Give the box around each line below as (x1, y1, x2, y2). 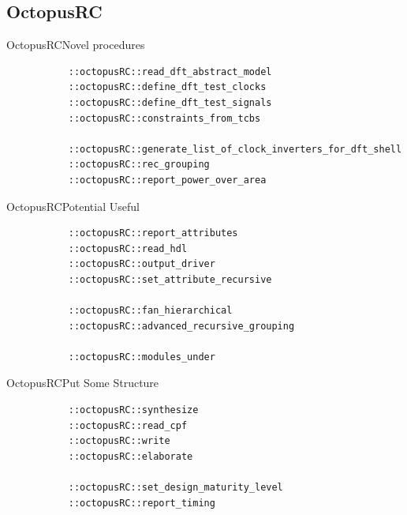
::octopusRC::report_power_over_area (68, 174, 267, 186)
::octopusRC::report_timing (68, 497, 215, 509)
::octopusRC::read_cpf (68, 419, 188, 431)
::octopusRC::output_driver (68, 258, 215, 270)
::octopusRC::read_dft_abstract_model (68, 66, 272, 77)
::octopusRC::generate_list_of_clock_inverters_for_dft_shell (68, 143, 402, 155)
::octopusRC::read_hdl (68, 242, 188, 254)
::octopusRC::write (68, 435, 170, 447)
